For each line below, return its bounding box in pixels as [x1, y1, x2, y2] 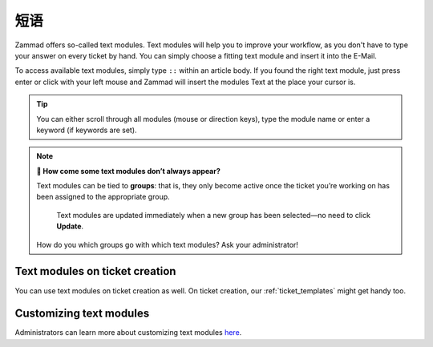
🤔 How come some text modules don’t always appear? [36, 166, 221, 176]
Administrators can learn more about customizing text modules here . [14, 328, 242, 337]
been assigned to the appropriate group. [36, 192, 170, 202]
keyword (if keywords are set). [36, 125, 137, 135]
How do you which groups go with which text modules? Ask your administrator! [36, 240, 298, 249]
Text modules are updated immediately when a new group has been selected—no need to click [56, 210, 370, 220]
